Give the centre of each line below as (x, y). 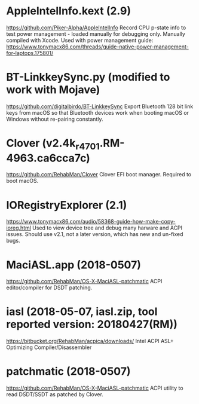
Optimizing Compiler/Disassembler (49, 347)
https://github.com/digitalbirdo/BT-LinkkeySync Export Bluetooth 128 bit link (100, 106)
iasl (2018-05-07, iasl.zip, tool (82, 312)
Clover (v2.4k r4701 (53, 144)
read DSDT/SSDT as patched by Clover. (55, 394)
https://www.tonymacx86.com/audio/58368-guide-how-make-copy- (91, 222)
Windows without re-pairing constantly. (55, 119)
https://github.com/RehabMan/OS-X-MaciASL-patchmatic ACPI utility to (95, 388)
